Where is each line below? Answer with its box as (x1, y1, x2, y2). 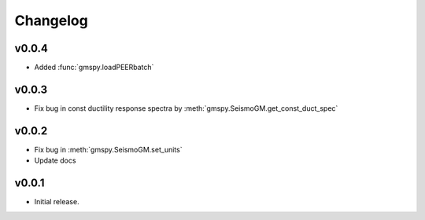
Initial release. (34, 197, 79, 207)
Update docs (34, 156, 76, 165)
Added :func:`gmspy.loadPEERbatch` (34, 63, 154, 72)
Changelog (14, 12, 88, 29)
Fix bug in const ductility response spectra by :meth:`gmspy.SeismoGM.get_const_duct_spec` (34, 103, 338, 113)
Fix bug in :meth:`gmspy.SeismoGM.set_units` (34, 145, 183, 154)
